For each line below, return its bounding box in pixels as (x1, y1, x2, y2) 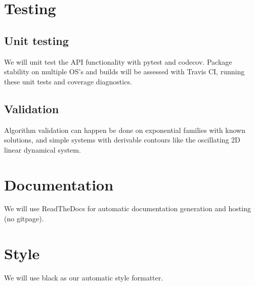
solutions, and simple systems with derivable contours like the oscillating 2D (4, 134, 240, 145)
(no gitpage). (4, 213, 44, 224)
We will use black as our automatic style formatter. (4, 272, 163, 282)
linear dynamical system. (4, 144, 81, 155)
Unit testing (4, 32, 69, 48)
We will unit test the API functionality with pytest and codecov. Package (4, 56, 232, 67)
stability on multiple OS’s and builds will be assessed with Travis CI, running (4, 66, 245, 77)
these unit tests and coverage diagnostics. (4, 76, 132, 86)
